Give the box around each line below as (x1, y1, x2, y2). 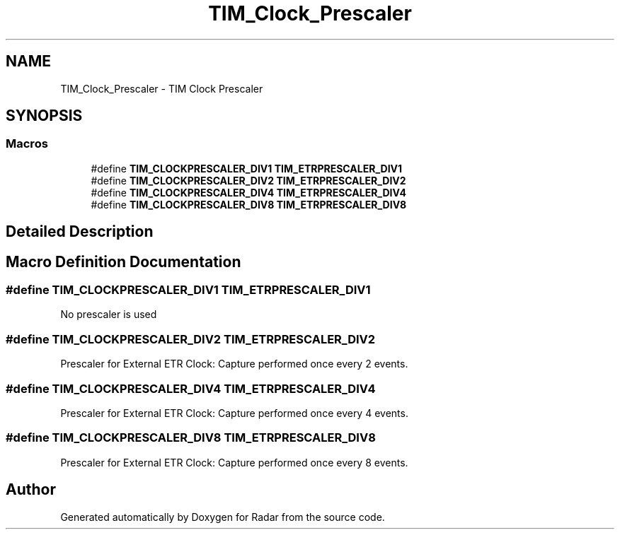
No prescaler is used (60, 308, 157, 321)
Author (6, 481, 56, 499)
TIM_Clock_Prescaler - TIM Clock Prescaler (60, 82, 263, 95)
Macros (6, 136, 48, 151)
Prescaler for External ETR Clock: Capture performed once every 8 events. (60, 456, 408, 469)
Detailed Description (6, 223, 154, 241)
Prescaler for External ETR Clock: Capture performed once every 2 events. (60, 358, 408, 370)
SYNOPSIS (6, 107, 83, 125)
